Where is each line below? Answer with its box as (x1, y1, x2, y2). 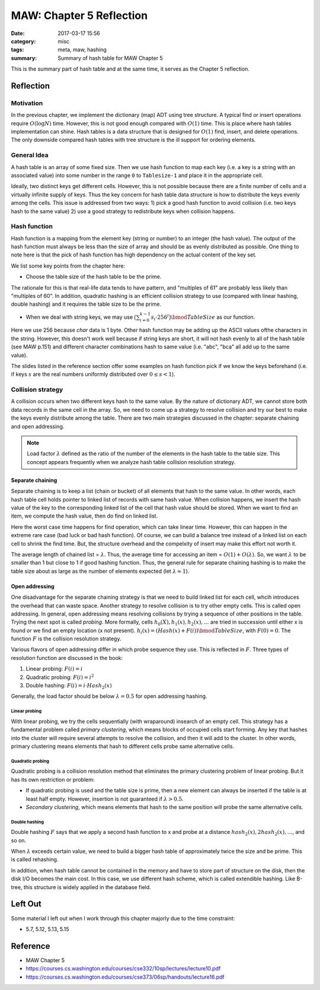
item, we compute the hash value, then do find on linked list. (11, 512, 158, 519)
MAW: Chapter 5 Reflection (11, 9, 148, 22)
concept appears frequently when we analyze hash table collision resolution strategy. (27, 458, 236, 465)
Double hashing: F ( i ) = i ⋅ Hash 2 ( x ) (25, 682, 112, 690)
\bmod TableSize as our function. (171, 313, 255, 321)
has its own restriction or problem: (11, 776, 95, 783)
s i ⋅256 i (151, 312, 169, 322)
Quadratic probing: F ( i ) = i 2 (25, 672, 94, 681)
